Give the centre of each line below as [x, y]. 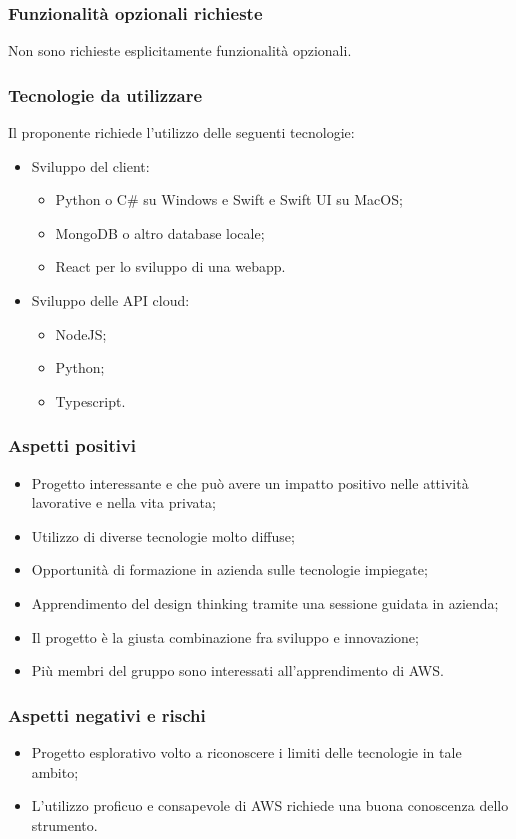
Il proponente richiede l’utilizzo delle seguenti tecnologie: [181, 132]
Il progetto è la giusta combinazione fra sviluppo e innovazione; [225, 636]
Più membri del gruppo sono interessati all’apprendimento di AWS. [237, 670]
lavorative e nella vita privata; [123, 502]
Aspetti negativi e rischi [107, 714]
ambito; [55, 771]
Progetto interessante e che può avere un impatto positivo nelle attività [250, 482]
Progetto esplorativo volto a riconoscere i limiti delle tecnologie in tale [246, 751]
